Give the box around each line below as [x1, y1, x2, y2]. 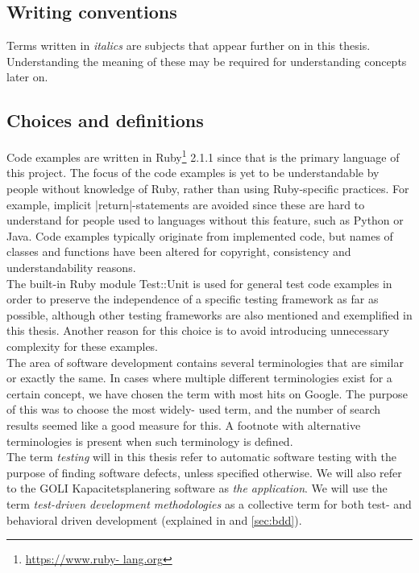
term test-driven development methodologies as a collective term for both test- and [6, 495, 412, 512]
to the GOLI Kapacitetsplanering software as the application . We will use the [6, 480, 388, 497]
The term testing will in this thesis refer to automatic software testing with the [6, 448, 396, 465]
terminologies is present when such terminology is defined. [6, 432, 293, 449]
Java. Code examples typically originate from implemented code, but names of [6, 227, 393, 244]
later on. [6, 68, 48, 85]
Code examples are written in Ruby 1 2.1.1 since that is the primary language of [6, 146, 400, 165]
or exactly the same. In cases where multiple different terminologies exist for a [6, 369, 392, 386]
